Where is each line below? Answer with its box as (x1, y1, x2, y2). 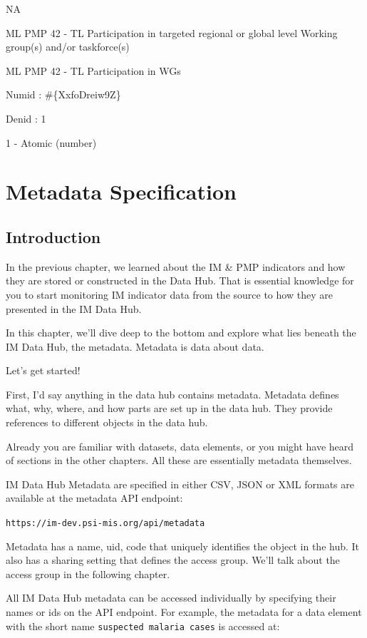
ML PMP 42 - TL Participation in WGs (6, 63, 181, 78)
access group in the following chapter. (6, 566, 170, 581)
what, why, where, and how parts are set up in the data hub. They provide (6, 401, 333, 416)
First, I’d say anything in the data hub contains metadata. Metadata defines (6, 386, 339, 401)
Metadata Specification (6, 177, 237, 206)
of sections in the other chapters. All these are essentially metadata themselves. (6, 453, 352, 468)
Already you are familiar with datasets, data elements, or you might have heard (6, 438, 354, 453)
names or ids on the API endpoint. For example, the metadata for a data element (6, 604, 362, 619)
